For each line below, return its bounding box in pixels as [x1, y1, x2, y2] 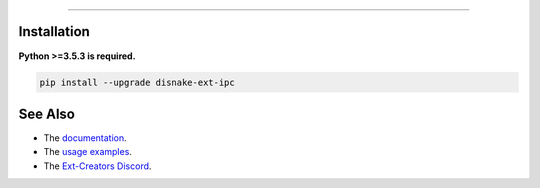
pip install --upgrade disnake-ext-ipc [39, 76, 235, 88]
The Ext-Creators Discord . [43, 160, 152, 172]
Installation [18, 23, 90, 40]
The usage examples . [43, 146, 132, 158]
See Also [18, 105, 75, 122]
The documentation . [43, 132, 127, 144]
